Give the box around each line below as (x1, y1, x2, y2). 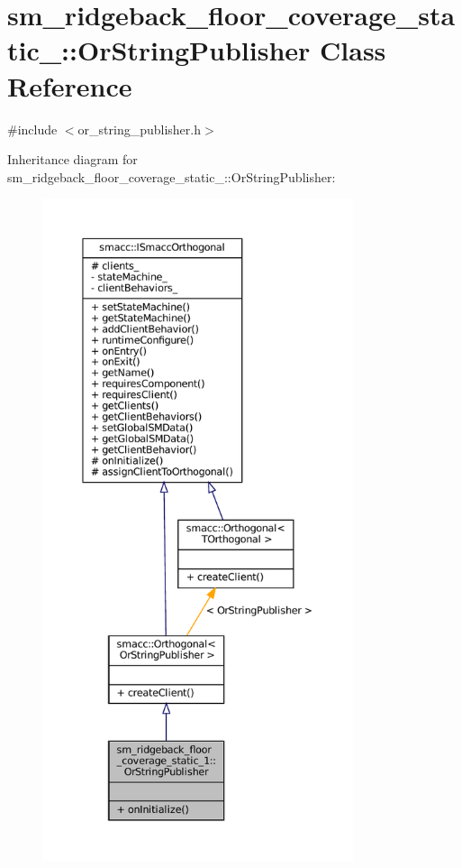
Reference (7, 67, 132, 104)
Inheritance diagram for (7, 150, 138, 169)
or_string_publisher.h (77, 119, 201, 138)
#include (7, 119, 58, 138)
